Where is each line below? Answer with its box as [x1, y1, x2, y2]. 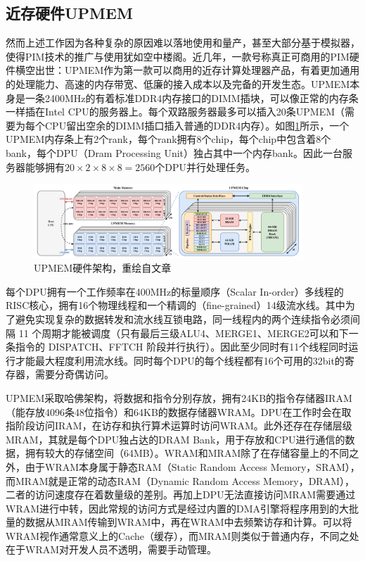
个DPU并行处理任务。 [155, 159, 256, 174]
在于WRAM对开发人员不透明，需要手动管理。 [6, 542, 217, 557]
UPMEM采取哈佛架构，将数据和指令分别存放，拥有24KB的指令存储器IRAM [6, 390, 352, 405]
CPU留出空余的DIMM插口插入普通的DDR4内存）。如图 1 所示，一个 [44, 118, 350, 132]
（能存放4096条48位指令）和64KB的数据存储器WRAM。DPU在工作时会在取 [6, 404, 352, 419]
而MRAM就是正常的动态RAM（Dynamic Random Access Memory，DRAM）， [6, 473, 355, 488]
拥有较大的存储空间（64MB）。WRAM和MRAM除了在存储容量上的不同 [25, 446, 350, 460]
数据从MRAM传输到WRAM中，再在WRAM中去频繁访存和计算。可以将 [25, 515, 352, 529]
